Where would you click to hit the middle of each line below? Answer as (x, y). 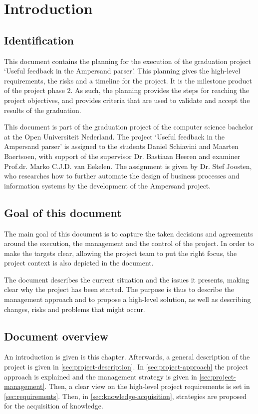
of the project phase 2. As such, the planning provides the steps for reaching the (127, 90)
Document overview (56, 336)
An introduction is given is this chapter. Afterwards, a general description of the (127, 357)
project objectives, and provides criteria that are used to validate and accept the (127, 100)
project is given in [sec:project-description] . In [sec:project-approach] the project (126, 367)
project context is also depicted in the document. (79, 263)
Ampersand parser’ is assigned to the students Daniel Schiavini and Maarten (121, 146)
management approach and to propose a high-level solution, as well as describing (128, 299)
